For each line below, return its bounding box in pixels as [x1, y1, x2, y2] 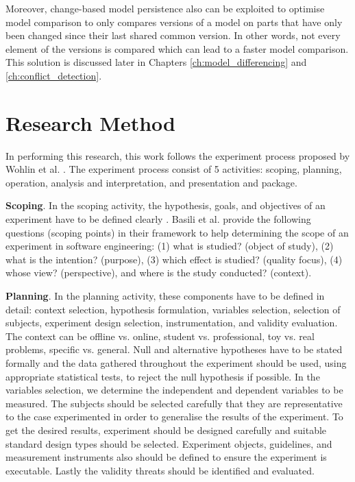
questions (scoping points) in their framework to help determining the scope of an [5, 225, 349, 239]
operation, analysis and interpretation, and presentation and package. [5, 175, 297, 189]
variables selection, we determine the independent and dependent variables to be [5, 383, 343, 397]
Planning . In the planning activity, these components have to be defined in [5, 289, 325, 303]
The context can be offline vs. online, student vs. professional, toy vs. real [5, 328, 315, 343]
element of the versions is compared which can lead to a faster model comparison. [5, 41, 349, 56]
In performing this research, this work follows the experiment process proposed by [5, 148, 350, 162]
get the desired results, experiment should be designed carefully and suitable [5, 422, 327, 437]
